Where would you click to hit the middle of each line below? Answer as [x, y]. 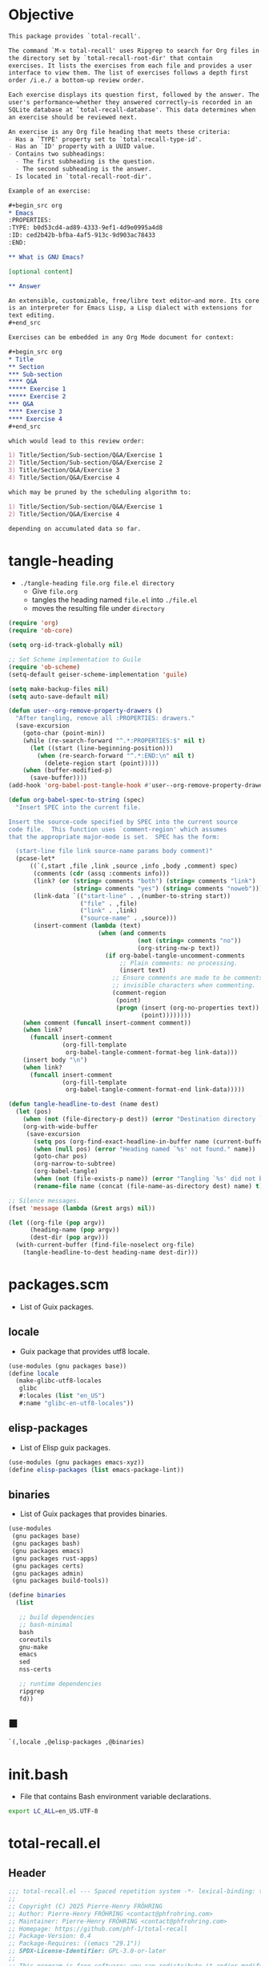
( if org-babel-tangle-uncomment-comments [175, 956]
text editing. [32, 316]
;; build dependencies [56, 1617]
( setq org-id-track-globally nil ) [66, 645]
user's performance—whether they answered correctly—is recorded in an [130, 103]
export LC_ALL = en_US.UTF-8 [53, 1811]
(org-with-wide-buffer [60, 1127]
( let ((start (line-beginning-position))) [101, 748]
